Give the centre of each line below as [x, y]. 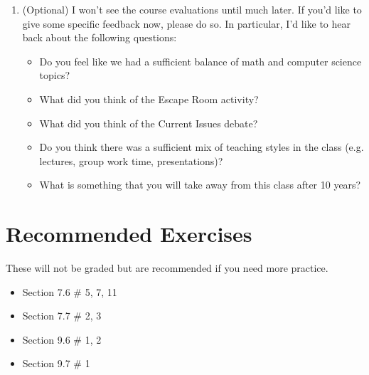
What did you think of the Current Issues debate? [149, 123]
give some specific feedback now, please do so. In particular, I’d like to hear [187, 23]
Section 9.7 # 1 [56, 363]
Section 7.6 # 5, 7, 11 [70, 291]
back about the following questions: [100, 37]
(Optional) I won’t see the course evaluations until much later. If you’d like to [192, 9]
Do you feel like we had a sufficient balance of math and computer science [200, 61]
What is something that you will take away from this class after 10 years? [200, 185]
